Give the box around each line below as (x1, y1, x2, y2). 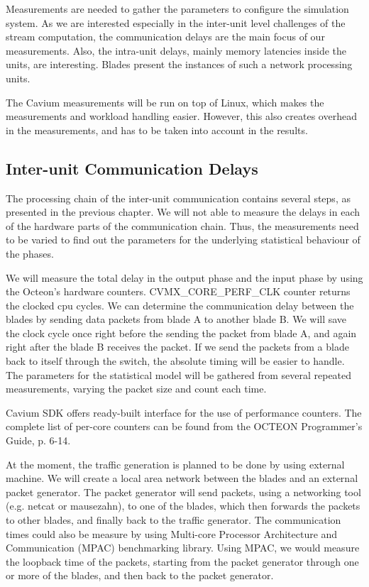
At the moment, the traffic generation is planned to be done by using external (6, 456, 345, 471)
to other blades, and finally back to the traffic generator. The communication (6, 512, 341, 527)
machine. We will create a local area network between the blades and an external (6, 471, 358, 485)
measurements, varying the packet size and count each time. (6, 381, 267, 396)
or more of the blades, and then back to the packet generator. (6, 568, 274, 583)
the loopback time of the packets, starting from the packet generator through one (6, 554, 359, 569)
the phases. (6, 246, 54, 260)
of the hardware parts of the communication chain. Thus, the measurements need (6, 218, 359, 233)
